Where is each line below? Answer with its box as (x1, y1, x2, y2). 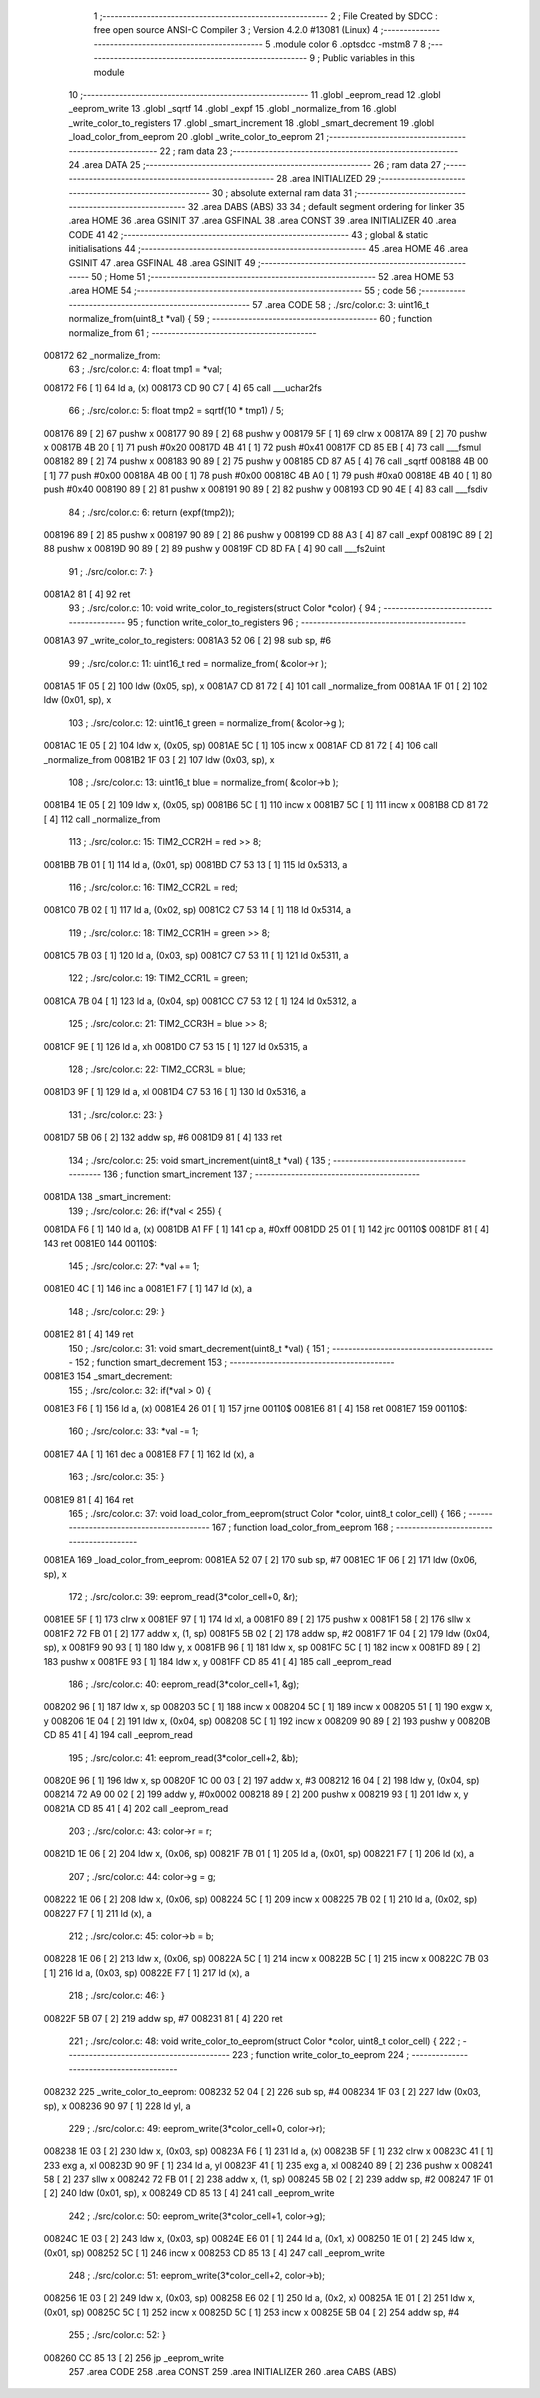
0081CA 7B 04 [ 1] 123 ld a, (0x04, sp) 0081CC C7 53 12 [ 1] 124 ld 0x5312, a (43, 995, 357, 1007)
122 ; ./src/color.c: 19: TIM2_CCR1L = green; (68, 972, 249, 984)
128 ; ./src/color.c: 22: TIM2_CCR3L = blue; (68, 1063, 246, 1075)
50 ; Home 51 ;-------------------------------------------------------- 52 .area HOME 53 (91, 271, 455, 283)
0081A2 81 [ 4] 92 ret (43, 588, 131, 600)
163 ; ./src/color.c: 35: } (68, 1471, 165, 1483)
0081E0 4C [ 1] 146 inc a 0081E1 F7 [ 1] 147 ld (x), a (43, 1283, 253, 1295)
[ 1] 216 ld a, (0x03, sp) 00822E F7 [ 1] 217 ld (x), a (43, 1966, 250, 1979)
